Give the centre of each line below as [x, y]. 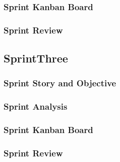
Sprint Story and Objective [60, 83]
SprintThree [36, 58]
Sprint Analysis [36, 106]
